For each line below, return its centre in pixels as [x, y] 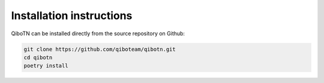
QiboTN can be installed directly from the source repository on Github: [98, 33]
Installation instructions [72, 16]
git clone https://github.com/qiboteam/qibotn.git [100, 49]
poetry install [46, 66]
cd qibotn [38, 57]
